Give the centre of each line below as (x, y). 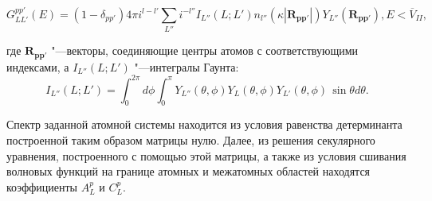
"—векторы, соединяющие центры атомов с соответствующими (205, 50)
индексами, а (38, 66)
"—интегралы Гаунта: (187, 66)
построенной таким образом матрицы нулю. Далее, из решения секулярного (191, 140)
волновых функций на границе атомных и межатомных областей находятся (189, 171)
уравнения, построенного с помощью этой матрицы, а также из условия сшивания (206, 155)
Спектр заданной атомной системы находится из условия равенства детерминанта (204, 124)
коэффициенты (42, 186)
